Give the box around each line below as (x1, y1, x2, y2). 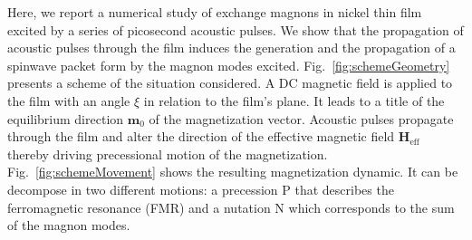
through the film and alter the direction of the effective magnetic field (7, 127, 395, 146)
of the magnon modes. (7, 216, 130, 235)
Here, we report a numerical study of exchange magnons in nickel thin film (7, 3, 422, 21)
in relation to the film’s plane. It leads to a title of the (143, 91, 445, 110)
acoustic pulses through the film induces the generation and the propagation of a (7, 38, 456, 57)
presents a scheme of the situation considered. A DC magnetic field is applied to (7, 73, 453, 92)
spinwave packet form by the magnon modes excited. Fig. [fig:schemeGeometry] (7, 55, 450, 74)
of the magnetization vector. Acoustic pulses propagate (149, 109, 454, 128)
